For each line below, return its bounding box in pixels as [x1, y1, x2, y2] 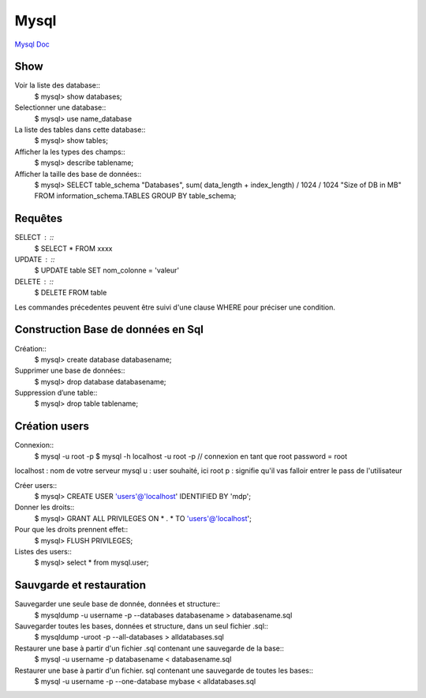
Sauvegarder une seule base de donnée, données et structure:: [14, 599, 221, 609]
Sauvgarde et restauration [14, 579, 146, 592]
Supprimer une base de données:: [14, 366, 125, 375]
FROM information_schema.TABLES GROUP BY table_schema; [34, 191, 237, 201]
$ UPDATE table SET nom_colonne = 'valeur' [34, 265, 180, 276]
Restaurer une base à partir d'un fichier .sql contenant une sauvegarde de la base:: [14, 644, 284, 653]
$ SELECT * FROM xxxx [34, 243, 113, 253]
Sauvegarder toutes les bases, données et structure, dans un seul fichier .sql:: [14, 621, 268, 631]
